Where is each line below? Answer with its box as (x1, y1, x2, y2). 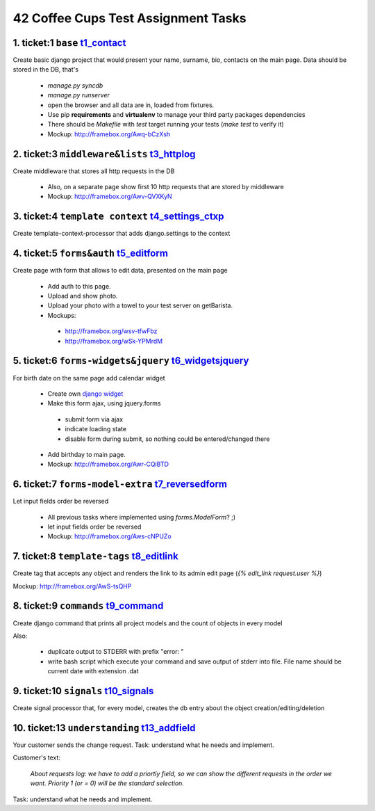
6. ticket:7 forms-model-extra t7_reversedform (12, 479, 228, 490)
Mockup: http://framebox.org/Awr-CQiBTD (47, 460, 169, 469)
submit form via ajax (65, 415, 124, 424)
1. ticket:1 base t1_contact (12, 37, 126, 49)
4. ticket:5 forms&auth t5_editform (12, 248, 168, 259)
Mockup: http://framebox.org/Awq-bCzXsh (47, 129, 171, 138)
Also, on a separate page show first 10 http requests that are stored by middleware (47, 183, 284, 191)
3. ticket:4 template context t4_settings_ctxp (12, 211, 225, 223)
